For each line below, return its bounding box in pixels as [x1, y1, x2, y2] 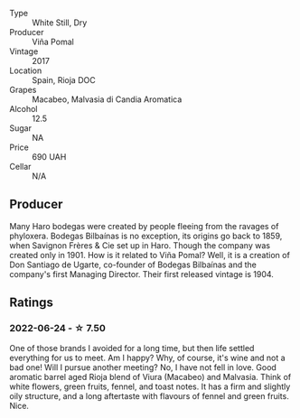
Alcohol [9, 104, 38, 114]
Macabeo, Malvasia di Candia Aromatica [32, 94, 183, 105]
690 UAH [32, 152, 67, 162]
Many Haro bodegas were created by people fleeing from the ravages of [9, 220, 279, 231]
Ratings [9, 295, 54, 311]
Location [9, 65, 42, 76]
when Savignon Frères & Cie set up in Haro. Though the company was [9, 239, 271, 251]
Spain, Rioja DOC [32, 75, 97, 85]
